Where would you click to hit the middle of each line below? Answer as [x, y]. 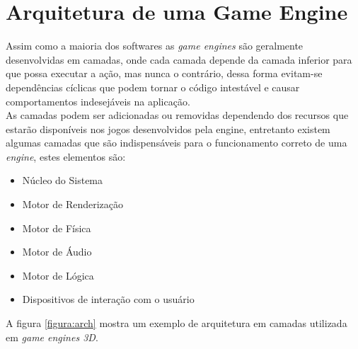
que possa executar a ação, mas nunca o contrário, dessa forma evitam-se [164, 73]
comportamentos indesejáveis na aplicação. [98, 101]
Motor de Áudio [57, 252]
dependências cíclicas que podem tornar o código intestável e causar [153, 87]
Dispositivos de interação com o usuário [108, 299]
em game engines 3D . [52, 337]
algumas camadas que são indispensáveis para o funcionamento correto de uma [177, 143]
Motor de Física [57, 228]
